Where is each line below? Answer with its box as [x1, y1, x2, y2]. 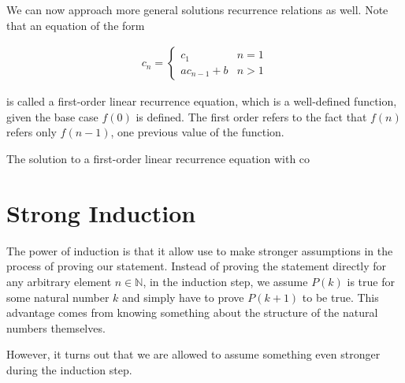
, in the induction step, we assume [143, 273, 308, 289]
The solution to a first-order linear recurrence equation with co [6, 151, 310, 166]
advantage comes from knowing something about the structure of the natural [6, 304, 378, 321]
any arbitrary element [6, 273, 112, 289]
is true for [347, 273, 395, 289]
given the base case [6, 108, 98, 125]
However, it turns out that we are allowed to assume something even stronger [6, 346, 381, 363]
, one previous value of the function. [110, 124, 284, 140]
